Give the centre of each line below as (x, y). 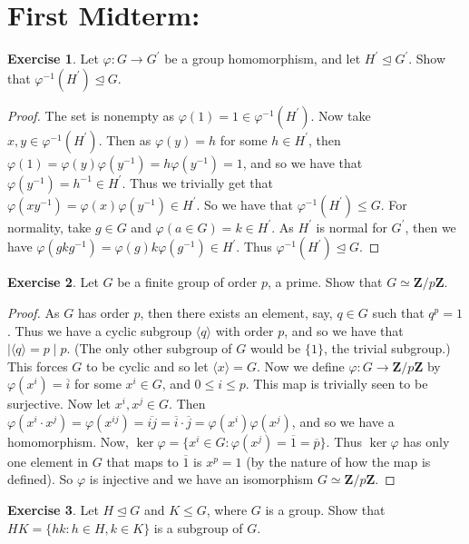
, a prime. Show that (325, 282)
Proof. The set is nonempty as (91, 115)
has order (103, 312)
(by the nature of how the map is (338, 461)
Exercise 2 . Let (53, 282)
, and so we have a (343, 421)
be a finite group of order (187, 282)
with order (244, 330)
